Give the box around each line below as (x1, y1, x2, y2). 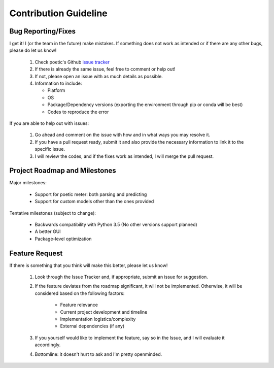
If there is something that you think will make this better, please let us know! (9, 262, 168, 269)
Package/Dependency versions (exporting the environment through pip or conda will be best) (47, 102, 243, 108)
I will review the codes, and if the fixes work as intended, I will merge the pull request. (35, 153, 214, 159)
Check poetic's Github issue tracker (35, 59, 110, 65)
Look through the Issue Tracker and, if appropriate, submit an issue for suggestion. (35, 274, 208, 280)
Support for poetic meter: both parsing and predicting (35, 191, 147, 197)
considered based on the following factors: (35, 290, 125, 296)
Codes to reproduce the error (47, 109, 109, 115)
